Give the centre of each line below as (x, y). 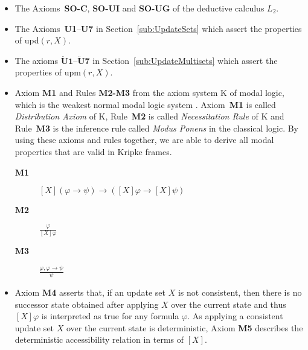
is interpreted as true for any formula (110, 316)
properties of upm (48, 72)
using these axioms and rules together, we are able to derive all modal (144, 140)
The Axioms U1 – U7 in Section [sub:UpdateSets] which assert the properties (158, 28)
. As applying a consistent (235, 316)
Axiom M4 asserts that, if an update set (90, 292)
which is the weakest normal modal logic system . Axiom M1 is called (145, 104)
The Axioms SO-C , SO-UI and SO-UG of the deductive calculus (140, 8)
